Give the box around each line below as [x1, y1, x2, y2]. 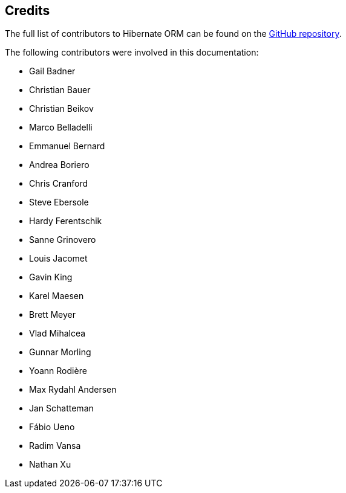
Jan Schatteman [29, 403, 94, 414]
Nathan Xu [29, 459, 71, 470]
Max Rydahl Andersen [29, 384, 117, 395]
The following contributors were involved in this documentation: [5, 47, 259, 58]
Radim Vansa [29, 440, 81, 451]
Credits [5, 3, 50, 18]
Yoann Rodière [29, 366, 87, 376]
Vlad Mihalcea [29, 328, 86, 339]
